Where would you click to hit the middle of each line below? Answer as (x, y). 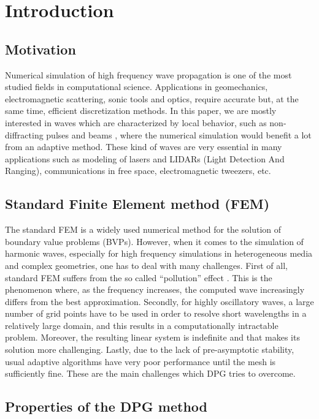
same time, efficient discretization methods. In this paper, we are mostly (141, 111)
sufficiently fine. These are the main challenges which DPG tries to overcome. (150, 373)
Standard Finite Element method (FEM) (137, 204)
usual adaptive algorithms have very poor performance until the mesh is (140, 361)
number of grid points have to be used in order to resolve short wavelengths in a (156, 313)
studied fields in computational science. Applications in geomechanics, (136, 87)
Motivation (40, 49)
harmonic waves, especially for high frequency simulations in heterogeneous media (159, 253)
